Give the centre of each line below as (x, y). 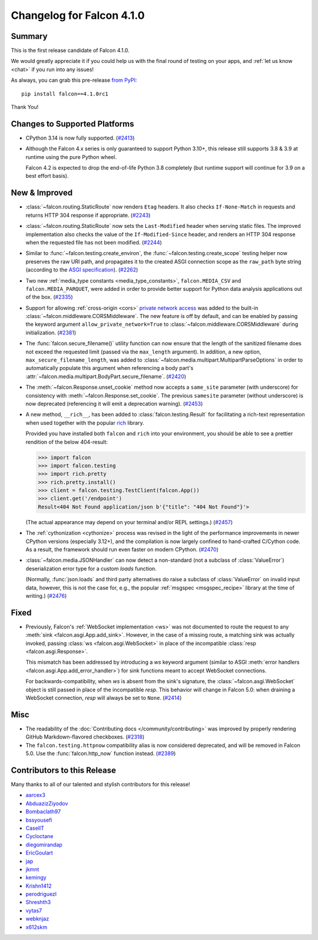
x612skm (36, 927)
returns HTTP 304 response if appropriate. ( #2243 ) (88, 215)
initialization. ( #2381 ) (51, 332)
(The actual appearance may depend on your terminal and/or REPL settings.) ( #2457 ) (129, 522)
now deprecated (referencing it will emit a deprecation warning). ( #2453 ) (114, 403)
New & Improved (42, 193)
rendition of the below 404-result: (67, 442)
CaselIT (35, 828)
